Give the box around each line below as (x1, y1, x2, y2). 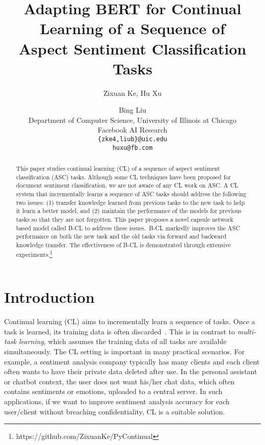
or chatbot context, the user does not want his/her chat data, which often (4, 376, 235, 386)
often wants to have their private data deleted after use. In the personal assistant (4, 366, 257, 377)
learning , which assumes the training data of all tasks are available (18, 336, 227, 347)
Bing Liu (119, 104, 146, 115)
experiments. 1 (16, 248, 52, 258)
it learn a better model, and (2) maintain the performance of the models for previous (16, 206, 242, 215)
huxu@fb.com (112, 144, 153, 151)
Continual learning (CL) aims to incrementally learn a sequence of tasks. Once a (4, 316, 255, 327)
